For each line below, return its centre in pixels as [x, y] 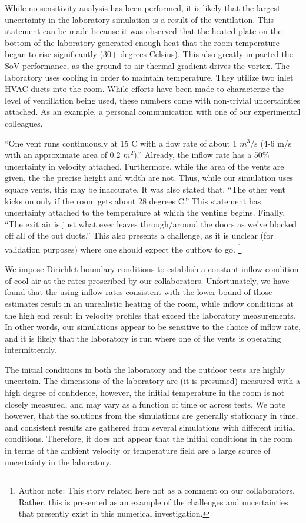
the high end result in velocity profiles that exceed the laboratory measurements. [150, 315]
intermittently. [31, 350]
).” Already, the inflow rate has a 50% [202, 155]
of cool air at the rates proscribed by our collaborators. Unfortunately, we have [147, 280]
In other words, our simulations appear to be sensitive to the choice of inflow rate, [153, 327]
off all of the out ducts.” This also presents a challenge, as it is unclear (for [139, 235]
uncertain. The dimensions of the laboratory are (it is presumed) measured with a [152, 381]
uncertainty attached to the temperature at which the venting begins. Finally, [145, 212]
